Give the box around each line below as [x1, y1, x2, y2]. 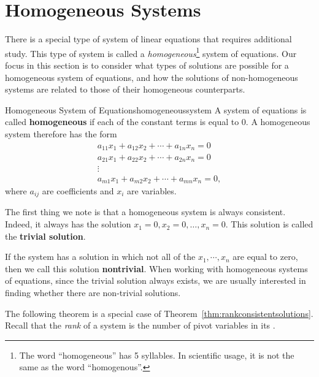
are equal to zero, [233, 250, 298, 263]
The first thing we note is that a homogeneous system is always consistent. [5, 205, 286, 218]
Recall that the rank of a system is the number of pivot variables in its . [5, 319, 275, 332]
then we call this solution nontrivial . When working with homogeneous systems [5, 262, 308, 275]
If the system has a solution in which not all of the [5, 250, 196, 263]
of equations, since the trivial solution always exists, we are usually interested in [5, 274, 306, 287]
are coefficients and [42, 185, 114, 197]
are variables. [127, 185, 177, 197]
